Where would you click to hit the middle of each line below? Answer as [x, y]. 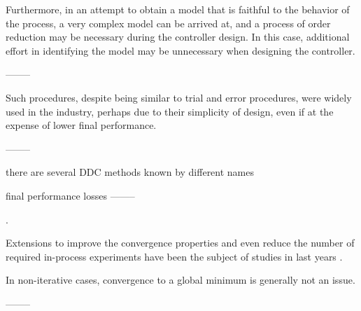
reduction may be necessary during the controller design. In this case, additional [178, 37]
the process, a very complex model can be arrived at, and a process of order [168, 23]
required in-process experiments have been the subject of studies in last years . [174, 256]
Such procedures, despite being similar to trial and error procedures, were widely [179, 97]
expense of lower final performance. [81, 125]
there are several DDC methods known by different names [130, 172]
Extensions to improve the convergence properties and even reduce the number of [180, 243]
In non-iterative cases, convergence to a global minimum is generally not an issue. [180, 280]
